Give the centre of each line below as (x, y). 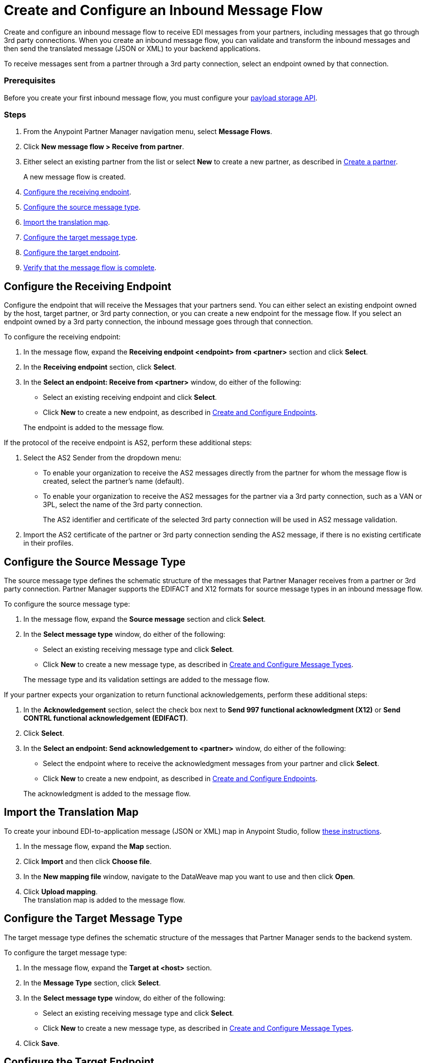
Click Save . (42, 1043)
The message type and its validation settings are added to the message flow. (147, 679)
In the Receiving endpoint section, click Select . (100, 367)
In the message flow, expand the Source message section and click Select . (145, 619)
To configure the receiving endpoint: (62, 337)
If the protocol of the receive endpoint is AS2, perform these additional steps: (128, 443)
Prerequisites (30, 81)
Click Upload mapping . (61, 891)
